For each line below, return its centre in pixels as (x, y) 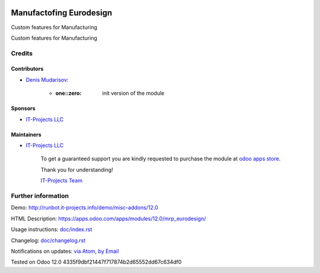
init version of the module (133, 93)
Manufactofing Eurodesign (62, 13)
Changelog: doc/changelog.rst (48, 240)
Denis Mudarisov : (47, 79)
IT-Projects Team (62, 181)
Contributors (27, 69)
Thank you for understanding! (77, 169)
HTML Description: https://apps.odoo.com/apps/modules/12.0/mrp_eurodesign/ (108, 219)
